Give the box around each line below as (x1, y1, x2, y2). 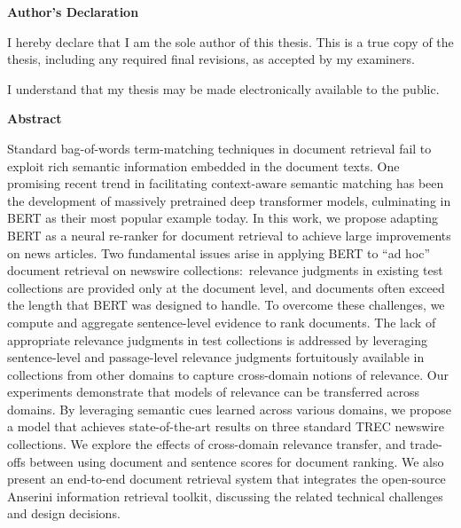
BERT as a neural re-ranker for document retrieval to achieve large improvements (7, 225, 451, 244)
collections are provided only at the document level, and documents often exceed (7, 278, 445, 296)
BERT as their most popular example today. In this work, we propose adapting (7, 209, 439, 227)
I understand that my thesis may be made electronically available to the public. (7, 79, 440, 98)
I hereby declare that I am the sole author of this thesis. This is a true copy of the (7, 32, 454, 51)
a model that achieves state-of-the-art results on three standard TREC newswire (7, 417, 444, 436)
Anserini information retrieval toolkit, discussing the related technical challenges (7, 486, 443, 505)
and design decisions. (7, 504, 121, 523)
